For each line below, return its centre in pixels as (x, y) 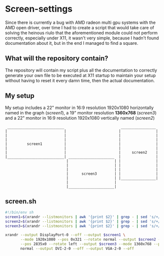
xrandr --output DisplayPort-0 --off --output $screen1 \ (65, 235)
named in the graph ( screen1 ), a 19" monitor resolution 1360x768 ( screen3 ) (81, 112)
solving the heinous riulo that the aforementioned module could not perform (81, 33)
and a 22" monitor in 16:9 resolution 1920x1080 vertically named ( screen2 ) (80, 118)
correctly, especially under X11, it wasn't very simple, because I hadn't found (82, 38)
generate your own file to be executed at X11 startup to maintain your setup (81, 75)
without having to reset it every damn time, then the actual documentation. (80, 80)
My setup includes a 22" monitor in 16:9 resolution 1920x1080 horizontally (79, 108)
